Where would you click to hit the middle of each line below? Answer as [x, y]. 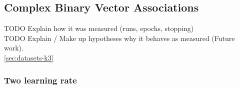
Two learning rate [40, 80]
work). [14, 48]
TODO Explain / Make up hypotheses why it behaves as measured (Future [119, 38]
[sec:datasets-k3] [29, 57]
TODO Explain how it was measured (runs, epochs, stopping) [99, 28]
